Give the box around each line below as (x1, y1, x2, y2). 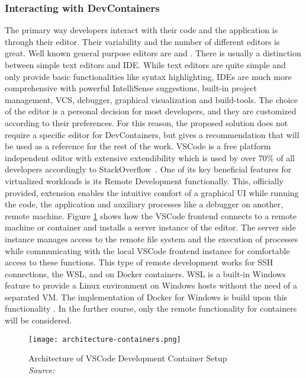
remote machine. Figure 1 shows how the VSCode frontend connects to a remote (5, 209, 297, 222)
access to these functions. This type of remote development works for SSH (5, 256, 273, 268)
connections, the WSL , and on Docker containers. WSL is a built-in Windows (5, 267, 286, 280)
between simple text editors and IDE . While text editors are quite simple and (5, 59, 286, 71)
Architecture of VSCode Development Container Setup (28, 352, 227, 364)
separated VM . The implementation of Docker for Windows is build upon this (5, 290, 288, 303)
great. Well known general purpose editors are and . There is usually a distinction (5, 47, 301, 59)
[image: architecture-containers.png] (28, 335, 181, 344)
